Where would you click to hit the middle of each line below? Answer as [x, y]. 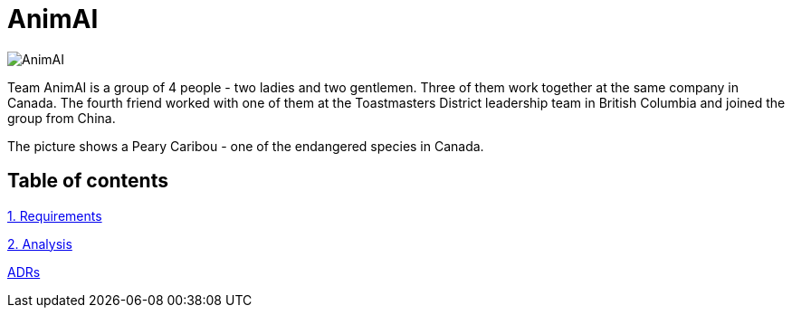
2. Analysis [40, 243]
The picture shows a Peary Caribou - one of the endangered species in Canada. [246, 146]
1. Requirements [55, 215]
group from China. [62, 118]
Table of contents [88, 181]
